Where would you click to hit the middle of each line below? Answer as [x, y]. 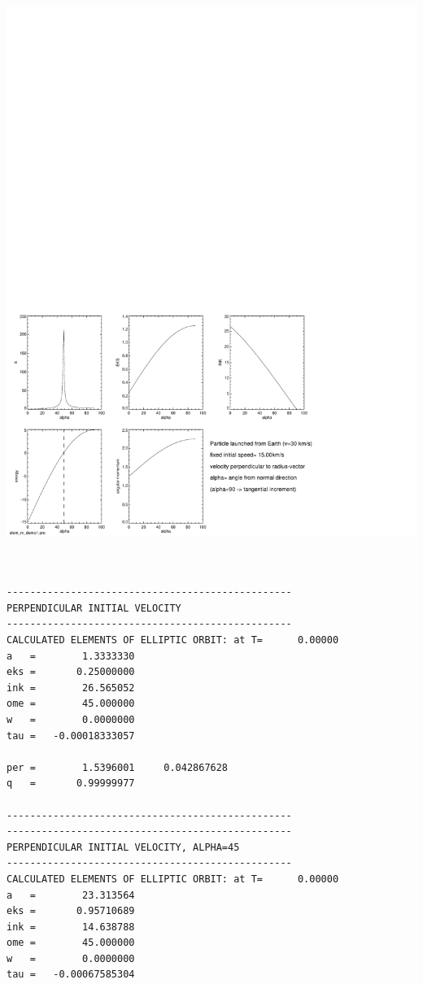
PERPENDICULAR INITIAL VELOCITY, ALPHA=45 [123, 847]
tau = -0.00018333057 [71, 736]
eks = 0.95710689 [71, 911]
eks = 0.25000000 [71, 672]
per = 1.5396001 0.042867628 [118, 767]
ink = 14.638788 [71, 927]
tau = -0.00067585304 [71, 975]
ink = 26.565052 [71, 688]
